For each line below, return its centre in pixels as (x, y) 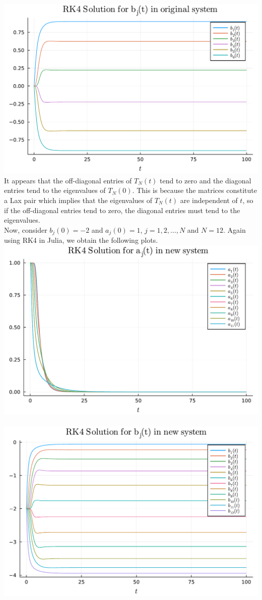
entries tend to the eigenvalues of (55, 190)
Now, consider (26, 229)
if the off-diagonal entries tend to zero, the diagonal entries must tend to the (122, 210)
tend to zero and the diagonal (206, 180)
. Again (234, 229)
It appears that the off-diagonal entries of (68, 180)
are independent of (209, 200)
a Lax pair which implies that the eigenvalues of (78, 200)
